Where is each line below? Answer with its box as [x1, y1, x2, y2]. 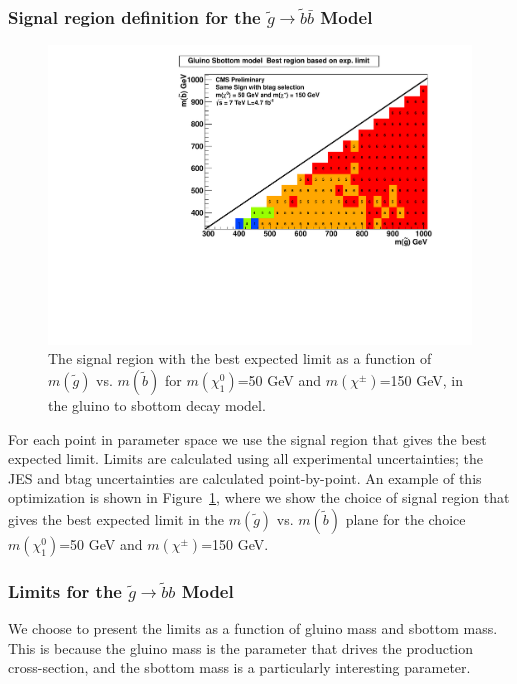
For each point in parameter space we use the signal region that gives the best [8, 428, 487, 449]
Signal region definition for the [8, 4, 261, 29]
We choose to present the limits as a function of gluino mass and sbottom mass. [8, 618, 498, 639]
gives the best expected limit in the [8, 509, 224, 530]
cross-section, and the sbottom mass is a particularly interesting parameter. [8, 657, 471, 678]
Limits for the [8, 578, 122, 603]
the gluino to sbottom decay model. [48, 395, 266, 416]
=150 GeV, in [379, 370, 463, 391]
